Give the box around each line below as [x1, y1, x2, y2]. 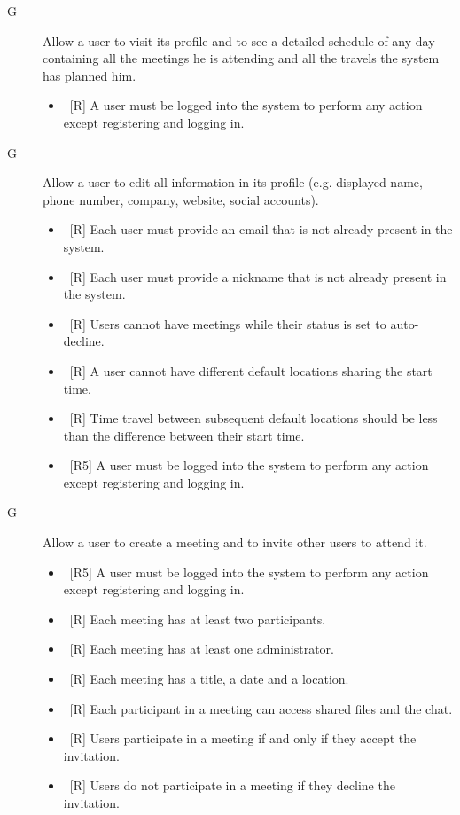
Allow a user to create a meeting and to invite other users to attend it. [43, 533, 427, 552]
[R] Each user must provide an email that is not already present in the [69, 220, 453, 239]
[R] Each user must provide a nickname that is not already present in [69, 267, 447, 286]
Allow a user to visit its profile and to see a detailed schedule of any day [43, 31, 435, 50]
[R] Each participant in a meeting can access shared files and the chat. [69, 699, 453, 717]
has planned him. [43, 66, 136, 84]
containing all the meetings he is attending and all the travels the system [43, 49, 440, 67]
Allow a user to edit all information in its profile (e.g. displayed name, [43, 173, 423, 192]
